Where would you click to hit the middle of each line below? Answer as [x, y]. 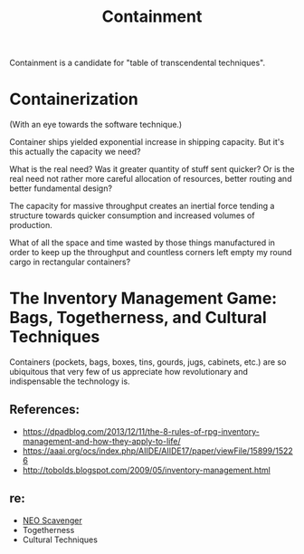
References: [44, 410]
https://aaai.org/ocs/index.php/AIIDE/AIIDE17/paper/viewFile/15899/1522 [158, 451]
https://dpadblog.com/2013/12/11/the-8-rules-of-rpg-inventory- [141, 431]
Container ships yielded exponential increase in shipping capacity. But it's [147, 142]
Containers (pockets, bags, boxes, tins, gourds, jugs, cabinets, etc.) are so [148, 362]
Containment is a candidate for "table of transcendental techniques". [137, 63]
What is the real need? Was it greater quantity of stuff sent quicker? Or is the [152, 169]
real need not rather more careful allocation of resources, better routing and [151, 179]
